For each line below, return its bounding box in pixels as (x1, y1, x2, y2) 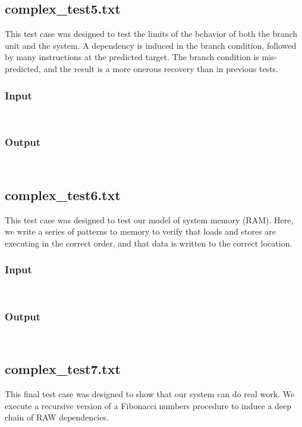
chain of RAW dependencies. (5, 411, 109, 423)
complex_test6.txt (5, 185, 121, 204)
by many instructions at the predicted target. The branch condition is (5, 51, 259, 63)
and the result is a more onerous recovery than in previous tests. (43, 62, 278, 74)
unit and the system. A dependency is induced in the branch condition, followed (5, 39, 297, 51)
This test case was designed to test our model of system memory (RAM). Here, (5, 213, 294, 226)
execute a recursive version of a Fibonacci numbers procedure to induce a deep (5, 399, 292, 412)
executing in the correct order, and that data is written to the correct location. (5, 236, 292, 249)
